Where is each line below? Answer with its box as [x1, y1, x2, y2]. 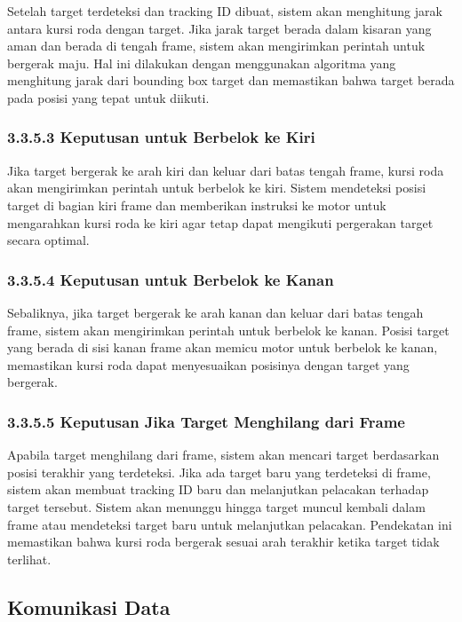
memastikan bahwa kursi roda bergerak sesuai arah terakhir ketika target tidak [7, 532, 440, 551]
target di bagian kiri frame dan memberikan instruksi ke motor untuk [7, 195, 386, 214]
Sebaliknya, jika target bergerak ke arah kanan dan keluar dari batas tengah [7, 303, 424, 321]
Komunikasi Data [7, 593, 171, 620]
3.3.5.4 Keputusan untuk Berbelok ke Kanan [7, 268, 334, 290]
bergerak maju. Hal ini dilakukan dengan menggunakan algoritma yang [7, 53, 396, 72]
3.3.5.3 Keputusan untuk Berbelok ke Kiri [7, 126, 315, 148]
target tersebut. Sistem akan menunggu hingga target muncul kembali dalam [7, 497, 426, 516]
